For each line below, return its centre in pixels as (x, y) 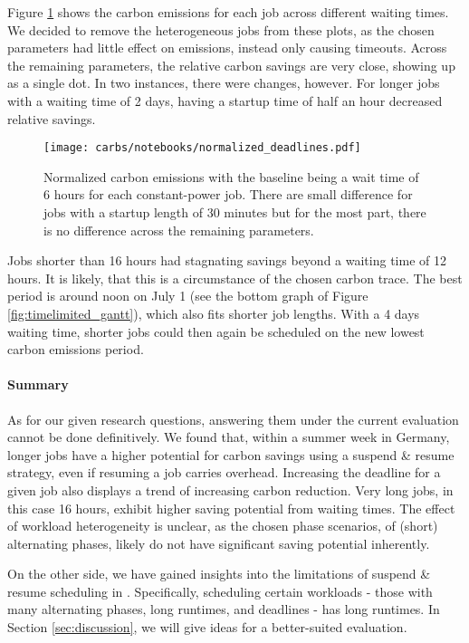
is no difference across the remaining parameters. (179, 230)
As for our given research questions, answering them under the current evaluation (233, 419)
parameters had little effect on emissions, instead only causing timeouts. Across (227, 48)
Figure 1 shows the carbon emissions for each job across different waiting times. (228, 12)
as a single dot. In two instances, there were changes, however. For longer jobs (224, 83)
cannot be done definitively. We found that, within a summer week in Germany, (229, 437)
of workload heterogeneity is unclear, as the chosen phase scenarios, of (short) (223, 526)
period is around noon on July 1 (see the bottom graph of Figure (188, 296)
